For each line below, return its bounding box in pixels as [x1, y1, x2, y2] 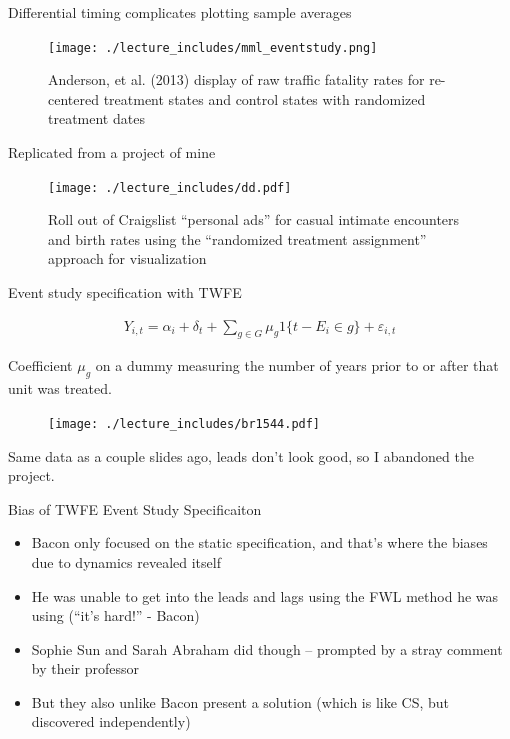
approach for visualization [48, 248, 207, 269]
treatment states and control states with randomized [103, 88, 426, 109]
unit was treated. [8, 378, 112, 399]
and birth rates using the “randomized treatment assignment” [48, 228, 427, 249]
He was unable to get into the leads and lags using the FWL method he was [31, 585, 499, 606]
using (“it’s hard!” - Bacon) [31, 605, 200, 626]
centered [48, 88, 99, 109]
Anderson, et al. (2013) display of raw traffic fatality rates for [48, 69, 425, 90]
